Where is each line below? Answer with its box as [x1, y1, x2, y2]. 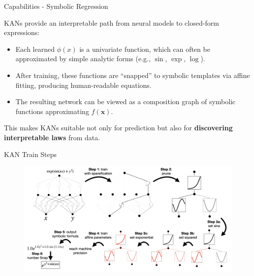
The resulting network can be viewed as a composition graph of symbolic [15, 96, 236, 107]
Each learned [15, 43, 55, 54]
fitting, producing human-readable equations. [15, 79, 152, 90]
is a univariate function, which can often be [79, 43, 210, 54]
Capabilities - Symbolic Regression [4, 1, 108, 11]
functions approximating [15, 106, 89, 116]
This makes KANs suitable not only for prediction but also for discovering [4, 122, 233, 133]
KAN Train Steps [4, 149, 57, 159]
